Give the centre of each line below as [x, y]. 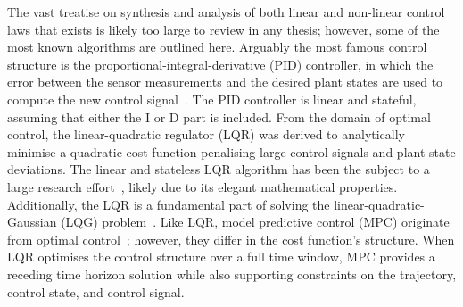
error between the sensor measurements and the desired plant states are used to [225, 82]
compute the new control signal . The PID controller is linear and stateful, [212, 99]
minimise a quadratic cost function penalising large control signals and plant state [231, 151]
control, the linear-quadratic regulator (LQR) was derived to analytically [207, 134]
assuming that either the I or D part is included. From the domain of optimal [219, 116]
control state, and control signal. [96, 291]
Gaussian [32, 222]
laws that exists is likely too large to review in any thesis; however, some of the [223, 29]
